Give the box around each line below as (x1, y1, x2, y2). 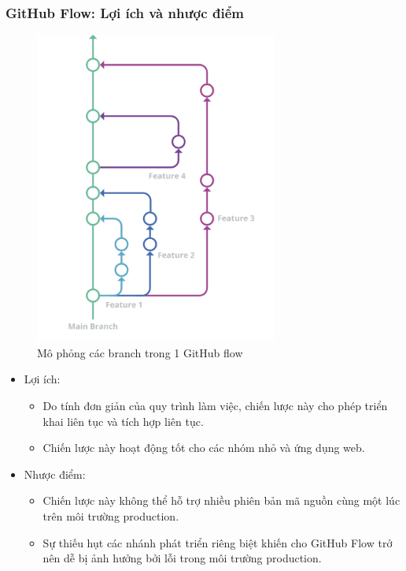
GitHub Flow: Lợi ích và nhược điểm (6, 2, 244, 22)
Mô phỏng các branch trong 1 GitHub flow (37, 344, 243, 360)
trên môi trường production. (42, 507, 179, 524)
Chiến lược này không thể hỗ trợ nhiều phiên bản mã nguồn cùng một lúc (42, 492, 400, 509)
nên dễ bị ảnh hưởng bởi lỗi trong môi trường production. (42, 550, 322, 566)
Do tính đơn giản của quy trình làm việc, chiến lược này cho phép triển (42, 397, 388, 413)
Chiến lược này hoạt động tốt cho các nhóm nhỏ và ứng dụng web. (42, 439, 365, 456)
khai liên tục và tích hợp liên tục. (42, 412, 204, 429)
